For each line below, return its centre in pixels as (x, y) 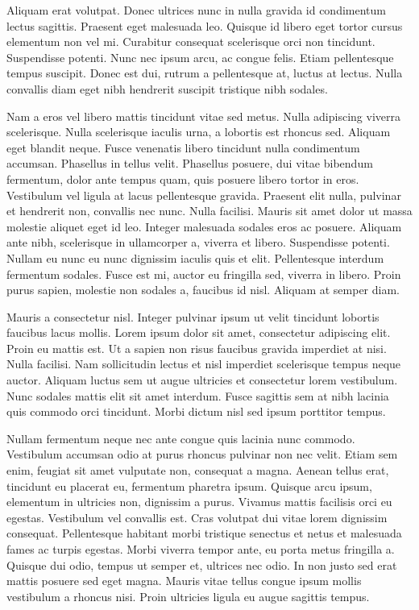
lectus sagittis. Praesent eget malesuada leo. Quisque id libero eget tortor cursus (205, 25)
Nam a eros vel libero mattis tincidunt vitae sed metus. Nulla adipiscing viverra (203, 116)
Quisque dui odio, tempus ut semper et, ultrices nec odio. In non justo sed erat (202, 564)
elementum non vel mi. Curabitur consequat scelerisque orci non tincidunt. (191, 41)
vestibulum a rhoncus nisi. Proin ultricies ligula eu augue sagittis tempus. (188, 596)
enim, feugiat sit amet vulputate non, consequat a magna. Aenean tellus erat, (198, 470)
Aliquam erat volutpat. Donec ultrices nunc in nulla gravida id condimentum (196, 10)
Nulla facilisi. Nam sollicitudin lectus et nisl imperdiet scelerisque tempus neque (204, 364)
